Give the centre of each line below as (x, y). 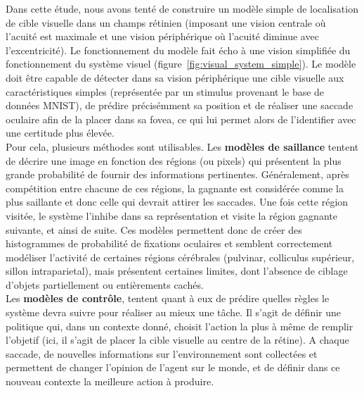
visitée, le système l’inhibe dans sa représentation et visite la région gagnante (171, 215)
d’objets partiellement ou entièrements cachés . (105, 284)
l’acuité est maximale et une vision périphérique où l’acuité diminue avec (162, 36)
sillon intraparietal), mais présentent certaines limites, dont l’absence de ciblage (177, 271)
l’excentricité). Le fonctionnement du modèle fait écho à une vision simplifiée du (178, 50)
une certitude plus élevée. (60, 133)
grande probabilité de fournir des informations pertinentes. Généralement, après (177, 174)
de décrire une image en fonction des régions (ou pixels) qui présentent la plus (174, 160)
